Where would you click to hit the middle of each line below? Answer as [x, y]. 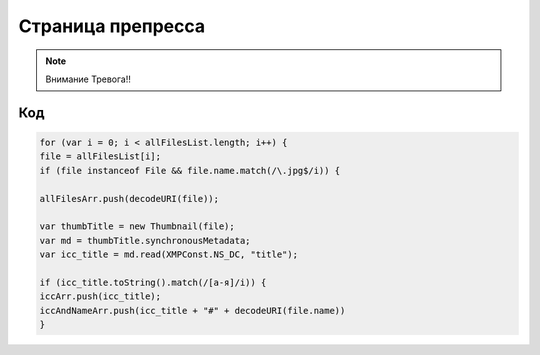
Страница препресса [111, 26]
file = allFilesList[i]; [100, 156]
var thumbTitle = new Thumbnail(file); [137, 226]
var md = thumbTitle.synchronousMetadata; [145, 240]
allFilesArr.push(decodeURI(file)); [129, 198]
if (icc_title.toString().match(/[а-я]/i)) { [153, 282]
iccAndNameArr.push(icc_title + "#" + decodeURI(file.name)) [192, 310]
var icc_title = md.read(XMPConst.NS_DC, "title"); [169, 254]
